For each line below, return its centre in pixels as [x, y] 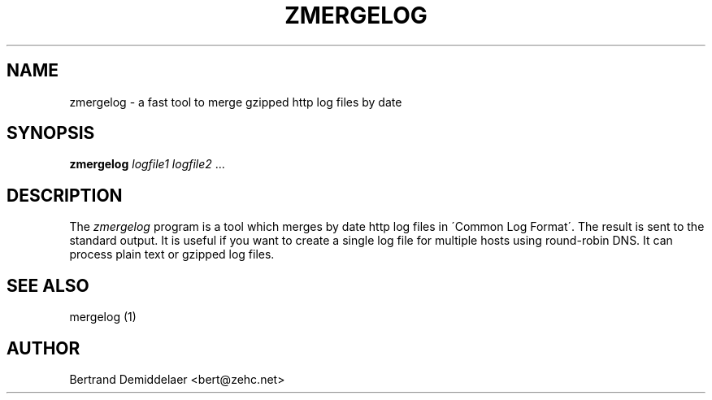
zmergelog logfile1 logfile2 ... [147, 164]
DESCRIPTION [65, 195]
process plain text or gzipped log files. [172, 254]
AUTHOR [43, 348]
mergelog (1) [103, 317]
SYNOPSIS [51, 133]
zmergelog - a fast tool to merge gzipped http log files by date [236, 102]
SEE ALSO [48, 285]
